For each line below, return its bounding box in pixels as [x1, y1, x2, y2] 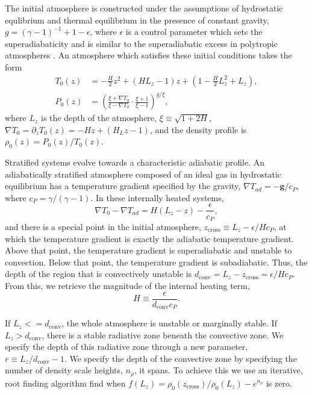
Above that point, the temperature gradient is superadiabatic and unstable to [5, 244, 292, 257]
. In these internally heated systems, [90, 191, 224, 204]
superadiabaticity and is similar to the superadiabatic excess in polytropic [5, 37, 278, 49]
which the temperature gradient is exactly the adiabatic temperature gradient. [5, 232, 294, 244]
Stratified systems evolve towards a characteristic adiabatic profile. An [5, 156, 265, 169]
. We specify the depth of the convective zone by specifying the [64, 352, 297, 364]
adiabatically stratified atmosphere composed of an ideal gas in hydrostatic [5, 167, 282, 180]
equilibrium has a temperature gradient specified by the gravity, [5, 179, 241, 192]
